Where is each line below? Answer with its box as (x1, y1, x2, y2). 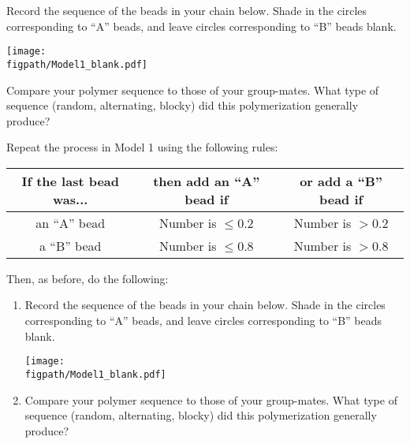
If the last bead (21, 171, 120, 190)
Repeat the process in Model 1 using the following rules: (6, 139, 278, 155)
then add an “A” (153, 171, 260, 190)
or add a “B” (300, 171, 382, 190)
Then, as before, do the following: (6, 270, 169, 286)
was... (53, 189, 88, 208)
